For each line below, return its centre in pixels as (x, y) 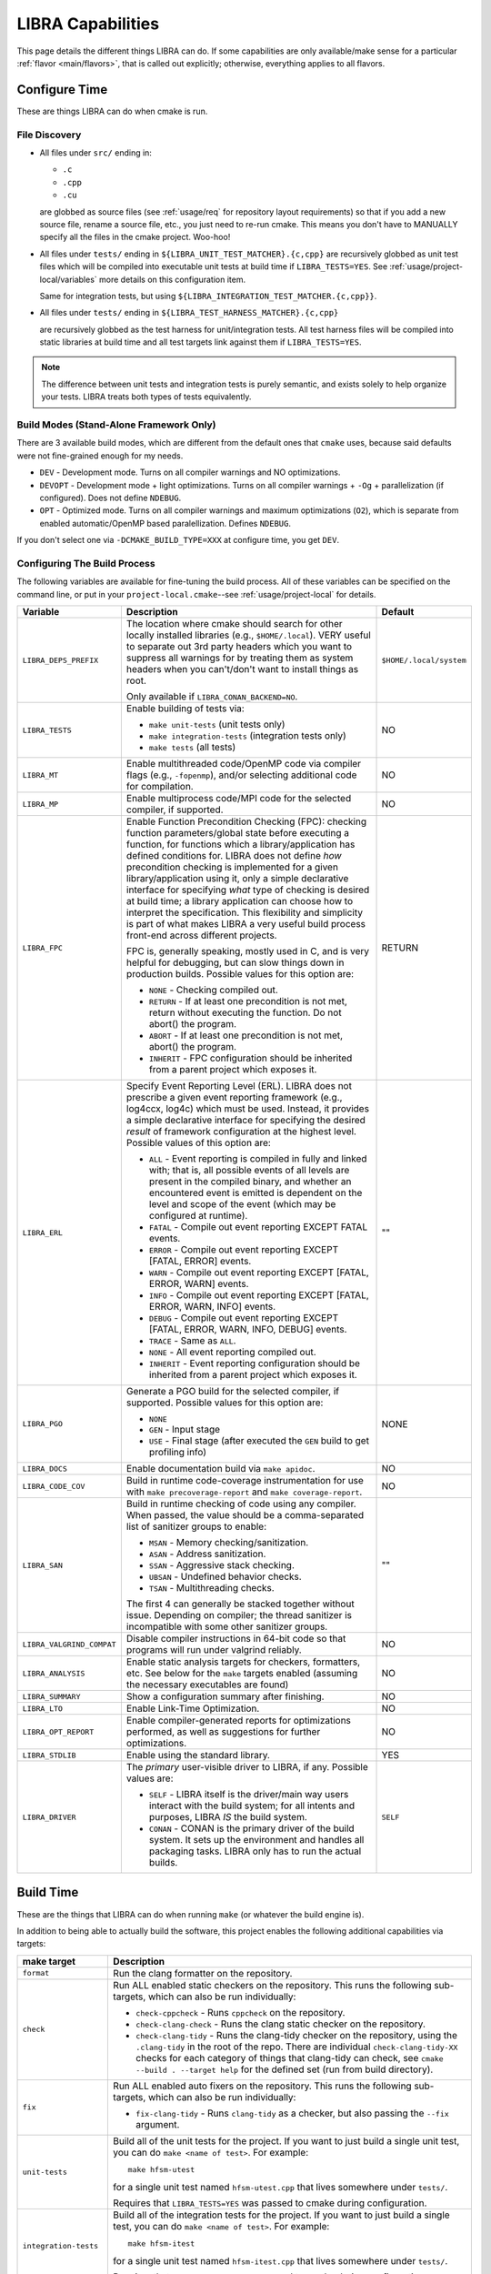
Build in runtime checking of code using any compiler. (241, 1504)
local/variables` (68, 279)
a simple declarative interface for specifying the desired (245, 1121)
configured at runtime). (198, 1216)
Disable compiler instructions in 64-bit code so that (236, 1639)
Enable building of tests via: (185, 709)
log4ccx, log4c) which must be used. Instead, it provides (248, 1109)
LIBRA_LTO (43, 1709)
